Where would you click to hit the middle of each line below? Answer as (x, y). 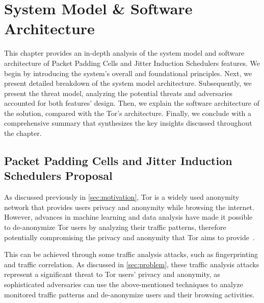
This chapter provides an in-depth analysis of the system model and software (124, 53)
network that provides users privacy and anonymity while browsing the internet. (129, 207)
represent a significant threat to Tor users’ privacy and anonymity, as (112, 274)
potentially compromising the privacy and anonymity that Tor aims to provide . (129, 237)
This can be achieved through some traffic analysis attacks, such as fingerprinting (131, 254)
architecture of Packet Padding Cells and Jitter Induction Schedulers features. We (132, 63)
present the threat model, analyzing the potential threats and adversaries (118, 93)
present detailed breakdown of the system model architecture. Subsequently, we (128, 83)
